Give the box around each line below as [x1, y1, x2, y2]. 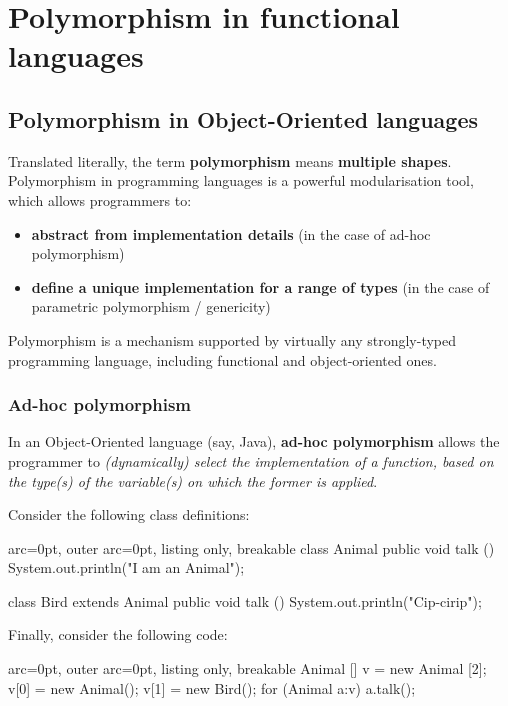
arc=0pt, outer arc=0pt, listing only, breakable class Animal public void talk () [8, 537, 495, 558]
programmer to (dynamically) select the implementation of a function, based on [8, 450, 494, 471]
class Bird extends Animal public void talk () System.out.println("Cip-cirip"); [8, 590, 482, 611]
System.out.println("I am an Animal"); [8, 557, 245, 578]
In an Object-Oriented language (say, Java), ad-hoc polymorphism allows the [8, 431, 500, 452]
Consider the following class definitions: [8, 504, 250, 525]
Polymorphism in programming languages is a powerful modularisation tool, [8, 170, 474, 191]
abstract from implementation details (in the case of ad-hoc [31, 223, 431, 244]
